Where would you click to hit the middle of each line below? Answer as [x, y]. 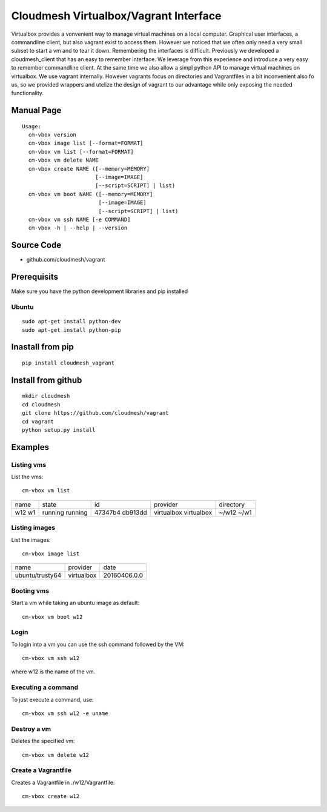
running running [65, 512]
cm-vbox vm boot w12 [52, 617]
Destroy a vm [31, 728]
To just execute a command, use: [52, 699]
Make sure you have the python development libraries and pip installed [100, 291]
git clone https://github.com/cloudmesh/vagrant [95, 413]
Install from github [47, 380]
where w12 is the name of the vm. [53, 672]
